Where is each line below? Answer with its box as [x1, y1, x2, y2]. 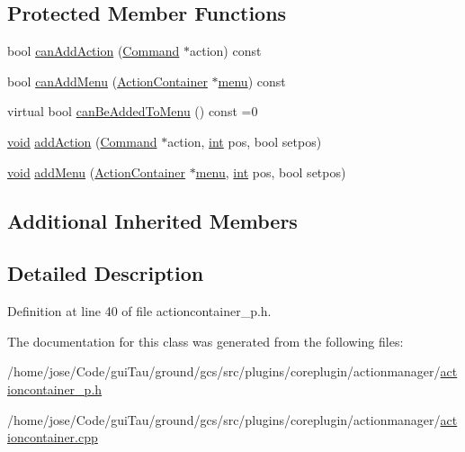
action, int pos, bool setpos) [167, 131, 322, 150]
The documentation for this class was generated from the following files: [7, 331, 404, 350]
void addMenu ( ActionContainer [7, 162, 186, 181]
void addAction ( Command [7, 131, 157, 150]
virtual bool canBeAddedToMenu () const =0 [7, 102, 258, 121]
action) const [190, 41, 262, 60]
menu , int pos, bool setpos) [195, 162, 346, 181]
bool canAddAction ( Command [7, 41, 180, 60]
